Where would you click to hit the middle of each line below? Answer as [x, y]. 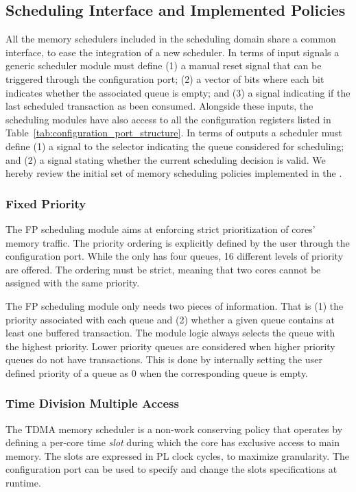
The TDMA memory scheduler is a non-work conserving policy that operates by [174, 429]
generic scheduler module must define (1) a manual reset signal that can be [164, 65]
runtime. [23, 483]
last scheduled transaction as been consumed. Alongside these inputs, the [159, 106]
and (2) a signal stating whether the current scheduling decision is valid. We [166, 159]
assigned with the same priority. [73, 283]
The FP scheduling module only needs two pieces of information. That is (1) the [175, 305]
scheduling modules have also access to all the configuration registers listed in [168, 119]
